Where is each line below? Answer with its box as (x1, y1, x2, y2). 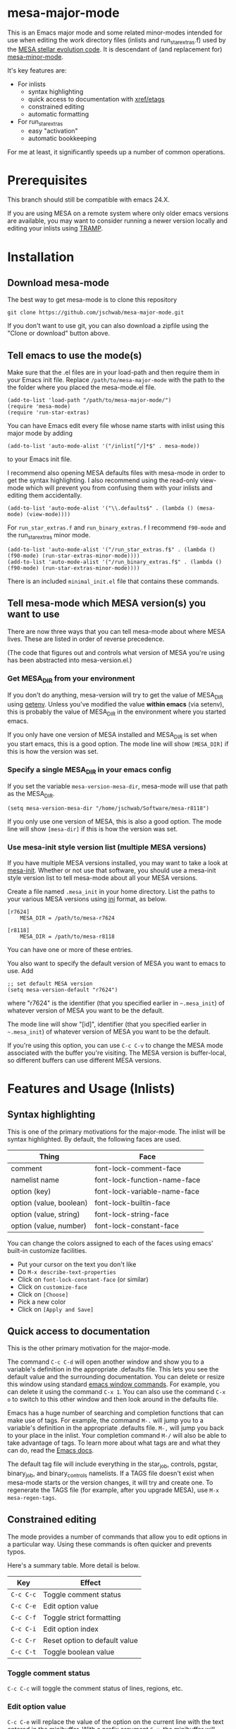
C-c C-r (11, 1636, 37, 1644)
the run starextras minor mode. (7, 531, 91, 541)
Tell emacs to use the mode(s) (7, 349, 142, 361)
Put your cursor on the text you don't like (17, 1260, 137, 1269)
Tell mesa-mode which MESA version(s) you (7, 597, 206, 609)
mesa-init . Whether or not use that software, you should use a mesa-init (7, 866, 216, 874)
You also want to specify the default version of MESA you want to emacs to (7, 959, 226, 967)
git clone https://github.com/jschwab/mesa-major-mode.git (7, 309, 185, 317)
